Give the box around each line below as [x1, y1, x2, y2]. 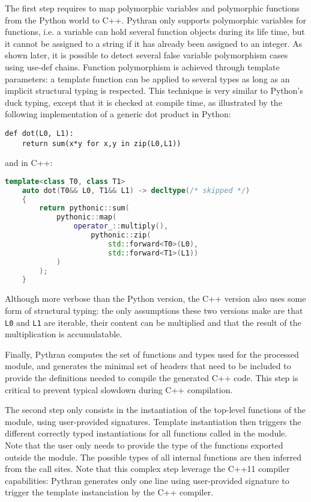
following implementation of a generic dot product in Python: [5, 108, 231, 120]
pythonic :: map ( [56, 213, 117, 222]
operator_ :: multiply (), [73, 222, 169, 231]
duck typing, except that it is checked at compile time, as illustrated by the [5, 96, 282, 108]
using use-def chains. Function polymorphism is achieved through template [5, 60, 280, 73]
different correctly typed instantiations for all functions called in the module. [5, 427, 288, 439]
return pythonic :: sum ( [39, 204, 130, 213]
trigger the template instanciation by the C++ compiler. [5, 486, 214, 498]
